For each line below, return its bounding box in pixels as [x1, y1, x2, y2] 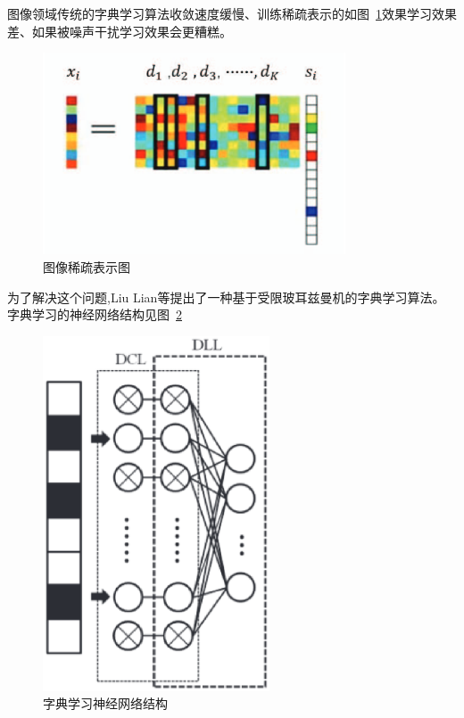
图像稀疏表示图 [43, 258, 130, 276]
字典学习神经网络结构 [43, 694, 168, 713]
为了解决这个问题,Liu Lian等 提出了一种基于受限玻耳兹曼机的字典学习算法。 [7, 287, 445, 306]
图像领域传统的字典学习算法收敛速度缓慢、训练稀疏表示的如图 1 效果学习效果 [7, 4, 457, 22]
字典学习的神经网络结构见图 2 [7, 305, 182, 324]
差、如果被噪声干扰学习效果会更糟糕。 [7, 21, 232, 40]
